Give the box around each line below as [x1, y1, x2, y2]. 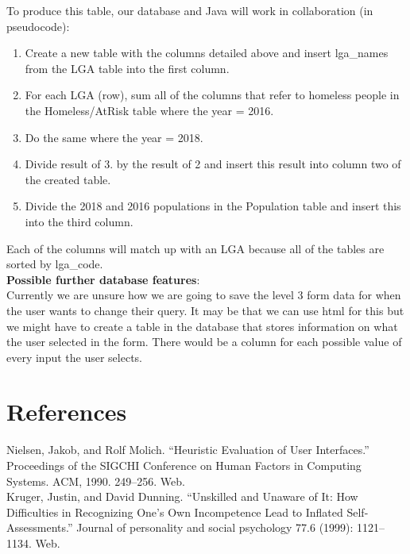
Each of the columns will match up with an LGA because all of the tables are [6, 240, 385, 256]
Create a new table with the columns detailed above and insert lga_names [25, 44, 389, 61]
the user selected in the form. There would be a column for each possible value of [6, 333, 402, 350]
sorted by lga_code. [6, 256, 103, 272]
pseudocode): [6, 17, 70, 34]
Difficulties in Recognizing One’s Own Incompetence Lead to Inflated [6, 503, 343, 520]
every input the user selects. [6, 348, 143, 365]
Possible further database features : [6, 271, 200, 287]
